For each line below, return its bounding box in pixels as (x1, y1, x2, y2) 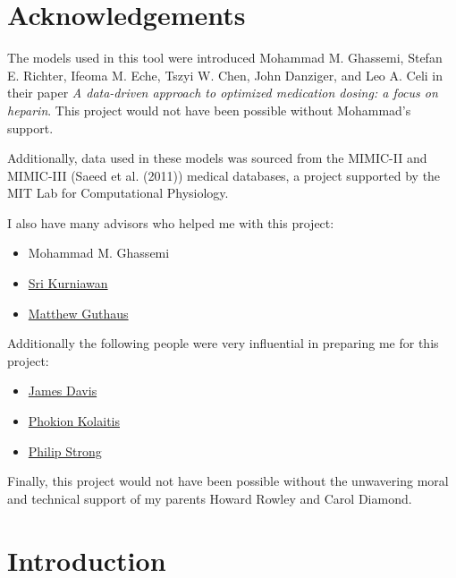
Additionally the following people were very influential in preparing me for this (7, 334, 439, 353)
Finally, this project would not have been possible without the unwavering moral (7, 472, 449, 490)
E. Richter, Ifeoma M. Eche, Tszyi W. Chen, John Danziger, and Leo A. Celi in (7, 65, 443, 84)
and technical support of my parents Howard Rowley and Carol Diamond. (7, 489, 412, 507)
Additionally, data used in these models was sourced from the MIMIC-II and (7, 149, 427, 167)
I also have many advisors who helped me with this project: (7, 213, 334, 232)
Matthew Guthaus (28, 303, 129, 322)
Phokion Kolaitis (28, 412, 120, 430)
